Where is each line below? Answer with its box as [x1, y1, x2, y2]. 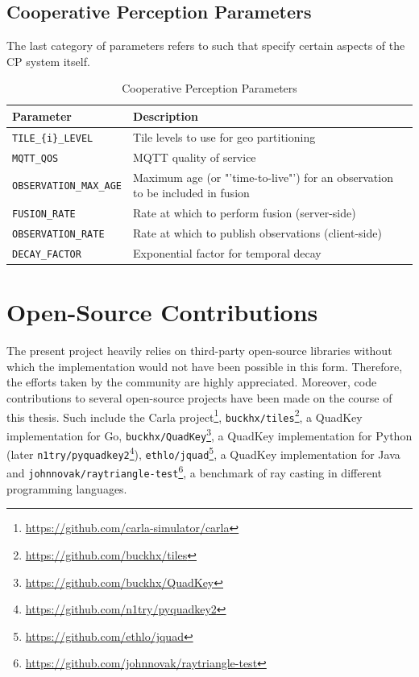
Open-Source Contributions [6, 295, 318, 328]
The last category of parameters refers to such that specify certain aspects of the [6, 37, 405, 54]
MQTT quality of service [133, 148, 256, 165]
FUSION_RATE [12, 208, 76, 221]
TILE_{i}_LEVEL [12, 132, 93, 144]
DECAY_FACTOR [12, 248, 81, 260]
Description [133, 107, 199, 124]
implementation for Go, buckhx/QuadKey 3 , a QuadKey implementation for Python [6, 424, 413, 444]
